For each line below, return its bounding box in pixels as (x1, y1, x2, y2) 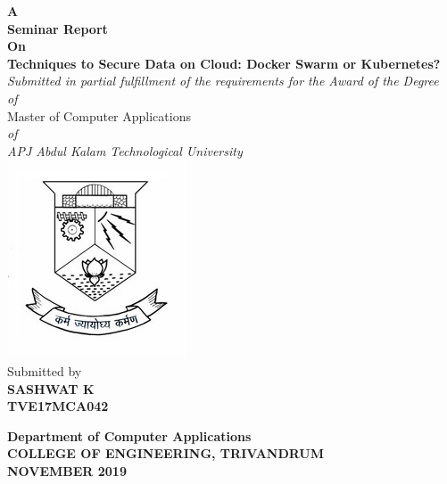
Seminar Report (7, 19, 108, 37)
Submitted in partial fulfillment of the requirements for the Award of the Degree (7, 71, 439, 90)
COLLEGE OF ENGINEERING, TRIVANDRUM (7, 444, 325, 463)
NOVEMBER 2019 (7, 461, 127, 480)
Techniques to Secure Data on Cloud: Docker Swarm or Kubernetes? (7, 53, 441, 72)
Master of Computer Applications (7, 106, 191, 125)
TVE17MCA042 (7, 397, 109, 415)
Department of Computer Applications (7, 426, 252, 445)
